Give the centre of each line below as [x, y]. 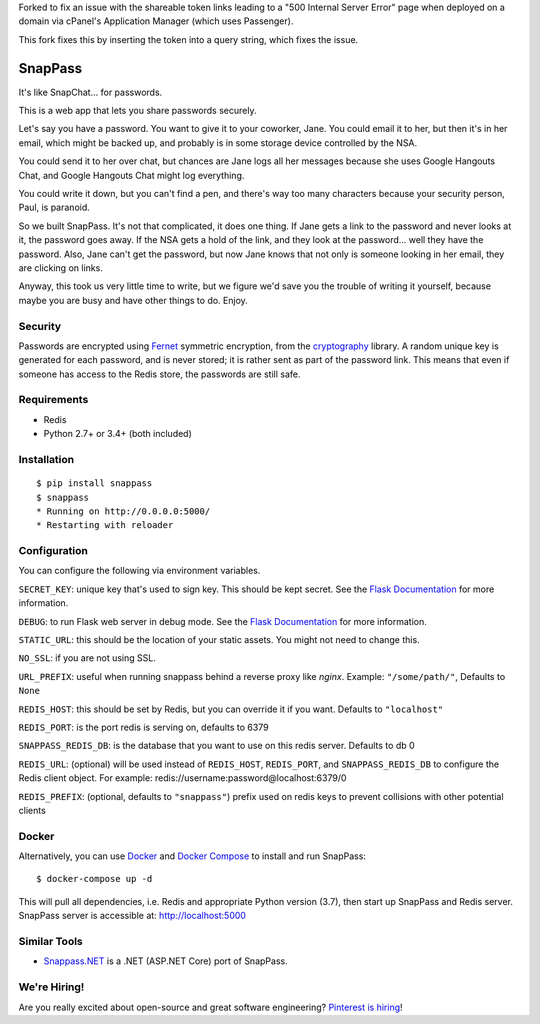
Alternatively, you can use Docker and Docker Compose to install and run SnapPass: [192, 856]
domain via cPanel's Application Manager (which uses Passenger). [156, 21]
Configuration [53, 551]
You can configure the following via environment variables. [139, 571]
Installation [46, 459]
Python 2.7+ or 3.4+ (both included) [117, 434]
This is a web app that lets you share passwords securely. [137, 111]
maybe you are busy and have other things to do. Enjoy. [133, 300]
